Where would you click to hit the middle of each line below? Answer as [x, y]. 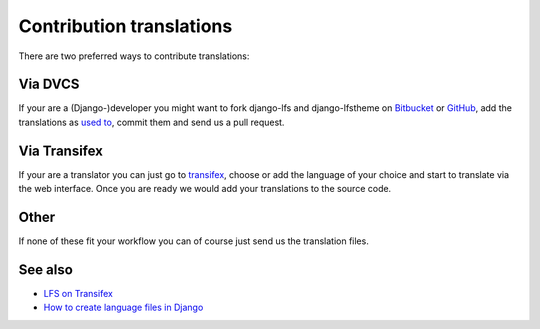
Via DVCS [49, 84]
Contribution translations [125, 26]
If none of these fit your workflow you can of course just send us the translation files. [193, 241]
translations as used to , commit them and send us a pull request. [151, 122]
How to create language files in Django [123, 307]
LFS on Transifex [78, 293]
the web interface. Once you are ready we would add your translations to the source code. [205, 189]
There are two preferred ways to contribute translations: [134, 56]
